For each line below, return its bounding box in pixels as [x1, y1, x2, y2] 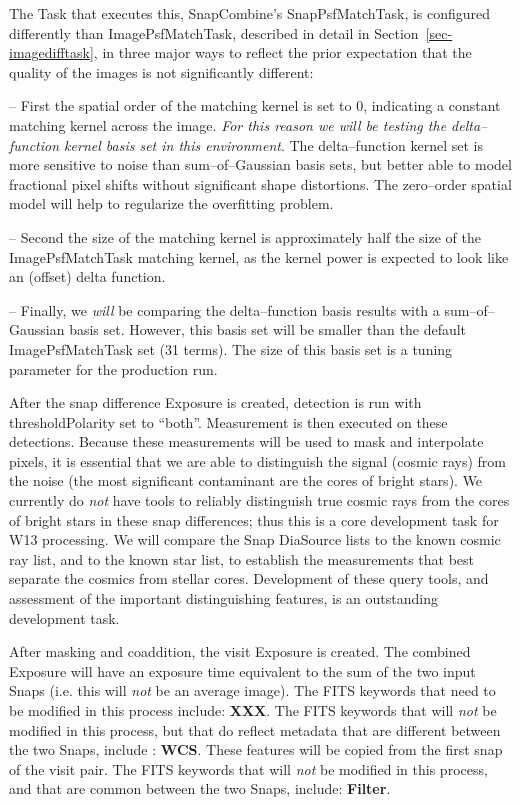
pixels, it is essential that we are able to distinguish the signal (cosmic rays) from [9, 450, 506, 471]
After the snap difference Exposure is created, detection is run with [9, 392, 422, 413]
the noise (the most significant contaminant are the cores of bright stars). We [9, 470, 483, 491]
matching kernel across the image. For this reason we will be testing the [9, 114, 447, 135]
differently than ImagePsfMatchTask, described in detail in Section [9, 22, 419, 43]
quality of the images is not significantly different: [9, 61, 314, 82]
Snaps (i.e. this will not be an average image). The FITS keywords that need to [9, 680, 496, 701]
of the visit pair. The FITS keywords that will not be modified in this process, [9, 758, 488, 779]
